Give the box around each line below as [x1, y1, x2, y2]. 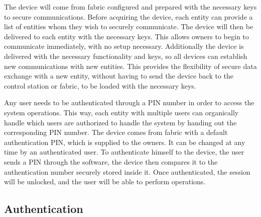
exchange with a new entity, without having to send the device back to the [4, 70, 234, 81]
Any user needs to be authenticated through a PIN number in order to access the [4, 97, 254, 108]
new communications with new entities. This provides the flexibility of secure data [4, 60, 257, 71]
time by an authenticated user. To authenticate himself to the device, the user [4, 147, 244, 157]
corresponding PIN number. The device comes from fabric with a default [4, 127, 228, 137]
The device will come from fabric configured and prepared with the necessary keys [4, 2, 257, 12]
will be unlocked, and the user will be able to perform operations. [4, 176, 206, 187]
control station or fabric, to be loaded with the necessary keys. [4, 80, 196, 91]
